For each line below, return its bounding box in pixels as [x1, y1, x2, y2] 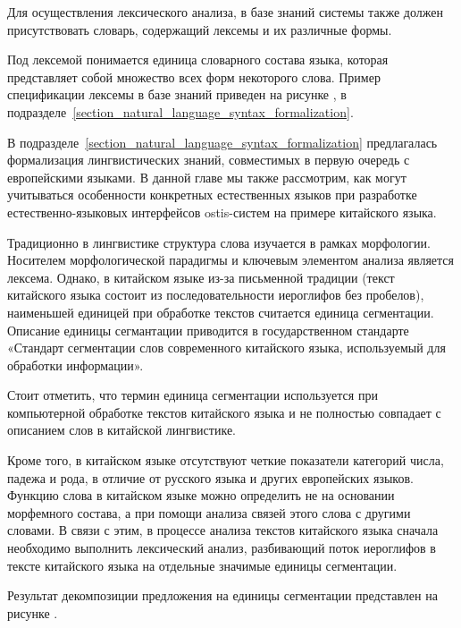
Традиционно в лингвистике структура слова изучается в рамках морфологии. [7, 233, 431, 251]
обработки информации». [7, 355, 144, 374]
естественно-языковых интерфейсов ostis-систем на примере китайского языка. [7, 202, 437, 221]
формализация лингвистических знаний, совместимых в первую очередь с [7, 150, 410, 169]
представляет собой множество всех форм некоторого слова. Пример [7, 67, 381, 86]
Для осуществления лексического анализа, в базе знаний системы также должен [7, 3, 443, 21]
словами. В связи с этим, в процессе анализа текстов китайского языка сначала [7, 521, 439, 539]
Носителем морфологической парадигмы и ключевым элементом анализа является [7, 250, 455, 269]
